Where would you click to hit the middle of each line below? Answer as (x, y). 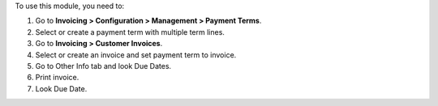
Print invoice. (57, 78)
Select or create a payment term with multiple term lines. (130, 32)
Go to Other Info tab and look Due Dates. (103, 66)
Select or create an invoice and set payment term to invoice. (136, 55)
